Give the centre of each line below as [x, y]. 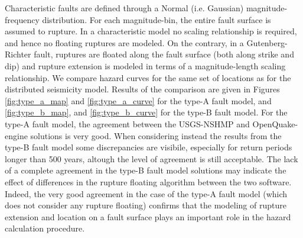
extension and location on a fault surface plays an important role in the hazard [148, 216]
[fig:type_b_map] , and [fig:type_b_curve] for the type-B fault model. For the [146, 112]
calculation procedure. [45, 228]
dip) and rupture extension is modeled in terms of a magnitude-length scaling [145, 65]
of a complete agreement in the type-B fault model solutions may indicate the [146, 170]
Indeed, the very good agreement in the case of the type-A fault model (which [146, 193]
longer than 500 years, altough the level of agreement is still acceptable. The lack [151, 158]
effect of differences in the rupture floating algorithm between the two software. [148, 181]
